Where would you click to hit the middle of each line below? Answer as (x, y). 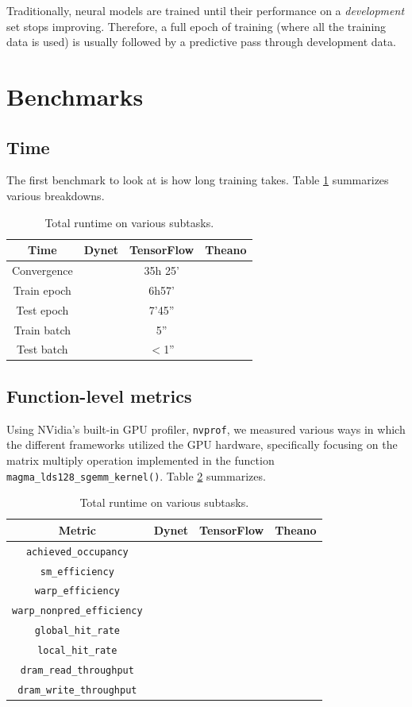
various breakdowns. (56, 195)
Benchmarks (75, 96)
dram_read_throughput (77, 671)
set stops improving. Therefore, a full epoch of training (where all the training (196, 26)
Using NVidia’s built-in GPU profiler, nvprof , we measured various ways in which (206, 429)
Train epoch (42, 290)
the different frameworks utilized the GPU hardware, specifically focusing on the (202, 444)
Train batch (42, 329)
